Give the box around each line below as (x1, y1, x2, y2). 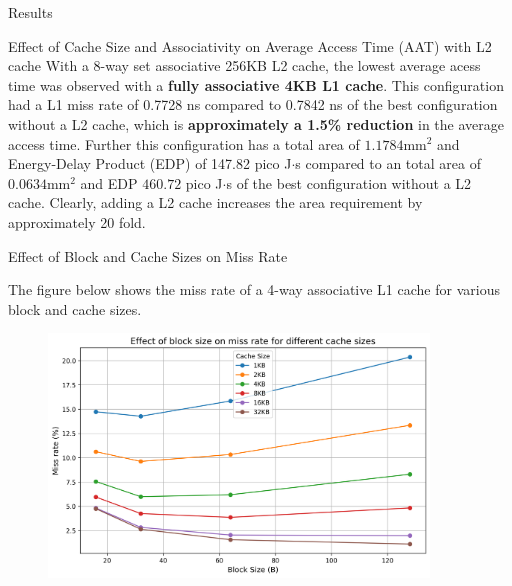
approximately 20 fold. (8, 211, 146, 232)
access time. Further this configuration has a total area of (8, 133, 360, 154)
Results (8, 2, 53, 22)
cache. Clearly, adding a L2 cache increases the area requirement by (8, 192, 423, 213)
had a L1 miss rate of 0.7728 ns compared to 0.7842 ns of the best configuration (8, 94, 498, 115)
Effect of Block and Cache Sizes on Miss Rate (8, 245, 288, 266)
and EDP (80, 172, 138, 193)
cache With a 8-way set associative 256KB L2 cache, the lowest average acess (8, 55, 481, 76)
